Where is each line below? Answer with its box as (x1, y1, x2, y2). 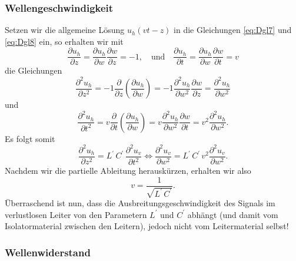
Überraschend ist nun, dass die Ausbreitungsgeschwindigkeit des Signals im (5, 197, 275, 209)
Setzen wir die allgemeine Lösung (5, 24, 125, 36)
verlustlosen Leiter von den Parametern (5, 208, 147, 220)
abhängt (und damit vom (187, 208, 278, 220)
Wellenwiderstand (5, 245, 91, 259)
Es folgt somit (5, 132, 55, 144)
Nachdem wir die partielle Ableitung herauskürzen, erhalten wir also (5, 164, 251, 177)
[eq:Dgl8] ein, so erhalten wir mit (5, 35, 124, 47)
